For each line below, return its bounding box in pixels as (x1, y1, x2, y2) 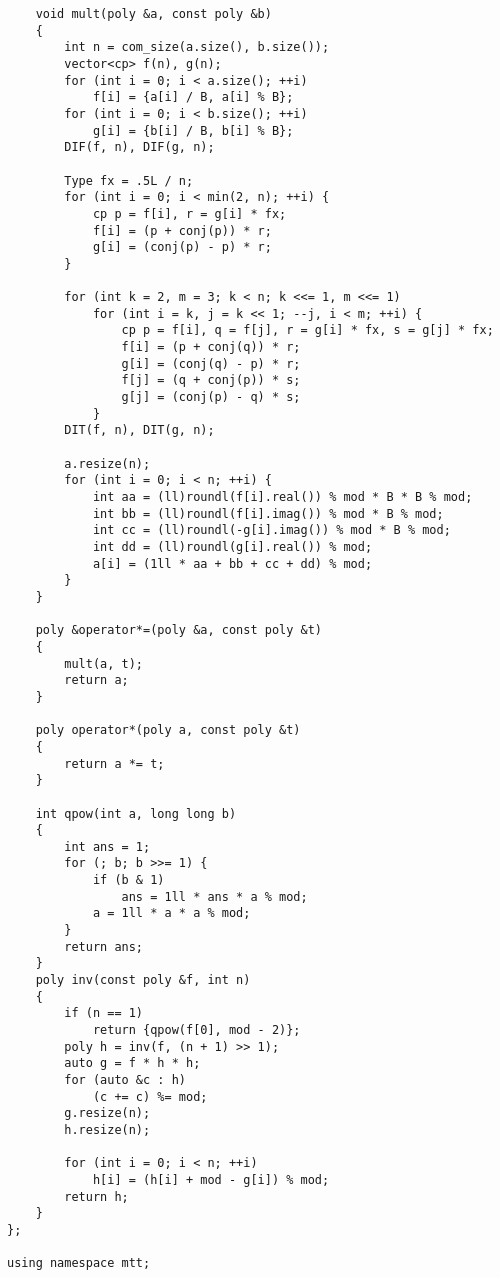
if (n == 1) (64, 1006, 144, 1021)
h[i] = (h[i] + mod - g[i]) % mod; (92, 1172, 330, 1187)
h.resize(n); (64, 1122, 151, 1137)
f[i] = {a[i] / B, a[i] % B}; (92, 90, 294, 105)
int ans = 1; (64, 839, 151, 854)
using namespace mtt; (7, 1256, 151, 1271)
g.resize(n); (64, 1106, 151, 1121)
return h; (64, 1189, 129, 1204)
